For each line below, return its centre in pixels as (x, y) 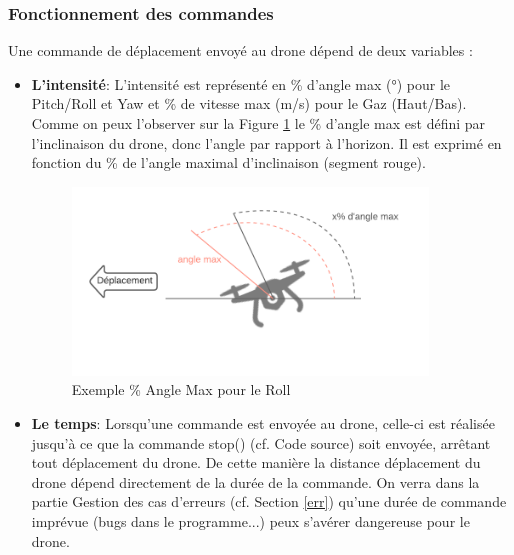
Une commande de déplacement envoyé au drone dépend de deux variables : (240, 50)
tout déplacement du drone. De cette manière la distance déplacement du (256, 462)
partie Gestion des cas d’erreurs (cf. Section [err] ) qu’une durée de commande (269, 501)
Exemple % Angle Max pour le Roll (181, 389)
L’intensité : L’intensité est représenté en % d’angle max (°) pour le (241, 83)
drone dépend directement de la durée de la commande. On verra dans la (255, 481)
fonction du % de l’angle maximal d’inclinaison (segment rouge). (228, 162)
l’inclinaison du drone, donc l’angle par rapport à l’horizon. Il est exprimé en (266, 142)
